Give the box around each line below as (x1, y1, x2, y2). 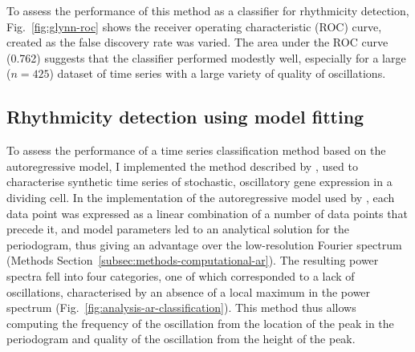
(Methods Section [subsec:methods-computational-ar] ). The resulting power (6, 252, 379, 269)
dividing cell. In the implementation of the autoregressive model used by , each (6, 188, 395, 205)
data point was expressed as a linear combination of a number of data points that (6, 204, 408, 221)
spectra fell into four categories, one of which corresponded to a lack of (6, 267, 355, 284)
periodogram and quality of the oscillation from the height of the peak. (6, 330, 356, 347)
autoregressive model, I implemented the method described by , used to (6, 157, 358, 174)
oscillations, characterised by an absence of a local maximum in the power (6, 283, 371, 300)
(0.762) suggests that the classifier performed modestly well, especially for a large (6, 49, 406, 66)
